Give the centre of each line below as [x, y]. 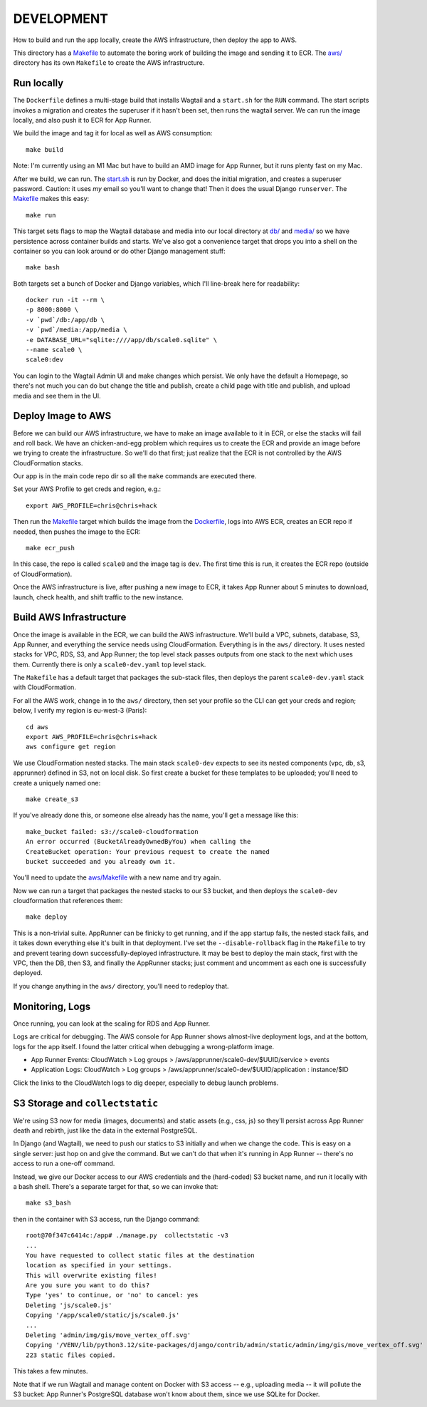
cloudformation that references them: [68, 901]
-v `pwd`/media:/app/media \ [77, 330]
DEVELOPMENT [61, 19]
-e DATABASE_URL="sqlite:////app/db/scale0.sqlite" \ [121, 340]
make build [45, 149]
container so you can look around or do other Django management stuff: [119, 251]
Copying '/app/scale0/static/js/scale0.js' [103, 1315]
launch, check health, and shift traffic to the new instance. [99, 597]
